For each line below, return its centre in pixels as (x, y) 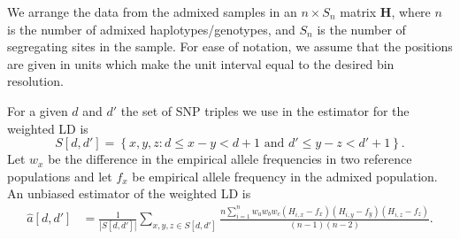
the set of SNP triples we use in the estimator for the (265, 110)
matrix (358, 12)
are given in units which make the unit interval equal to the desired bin (201, 63)
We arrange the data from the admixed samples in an (152, 12)
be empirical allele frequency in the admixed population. (285, 176)
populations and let (60, 176)
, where (411, 12)
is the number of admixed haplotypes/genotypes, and (151, 29)
